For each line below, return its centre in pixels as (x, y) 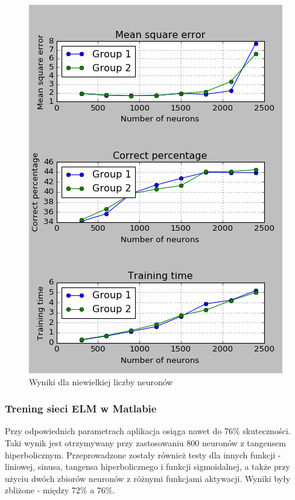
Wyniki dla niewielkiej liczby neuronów (101, 381)
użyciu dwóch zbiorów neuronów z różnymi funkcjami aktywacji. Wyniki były (148, 478)
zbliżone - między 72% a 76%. (60, 490)
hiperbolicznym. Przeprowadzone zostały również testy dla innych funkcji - (143, 454)
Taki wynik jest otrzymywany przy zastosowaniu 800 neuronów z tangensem (145, 443)
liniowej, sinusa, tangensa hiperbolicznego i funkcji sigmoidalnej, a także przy (147, 466)
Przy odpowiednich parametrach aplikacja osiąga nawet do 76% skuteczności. (148, 431)
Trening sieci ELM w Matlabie (81, 409)
